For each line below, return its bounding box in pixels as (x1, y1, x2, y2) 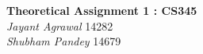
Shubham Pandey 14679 (6, 33, 121, 49)
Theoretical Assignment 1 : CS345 (6, 2, 197, 18)
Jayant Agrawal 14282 (6, 17, 113, 34)
